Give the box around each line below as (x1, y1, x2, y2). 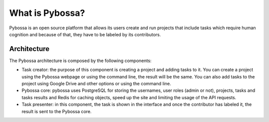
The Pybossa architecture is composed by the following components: (9, 58, 152, 63)
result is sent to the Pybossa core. (21, 108, 92, 114)
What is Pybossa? (9, 7, 85, 18)
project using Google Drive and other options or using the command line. (21, 81, 171, 87)
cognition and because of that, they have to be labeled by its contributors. (9, 31, 161, 37)
